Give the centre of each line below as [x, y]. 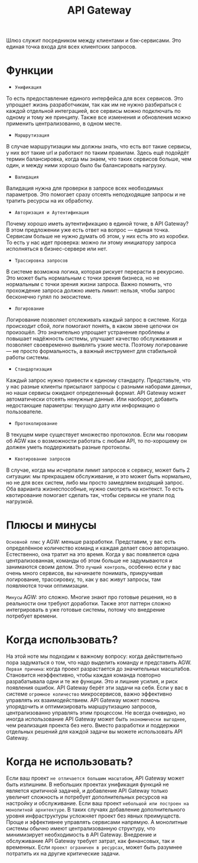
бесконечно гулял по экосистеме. [49, 297]
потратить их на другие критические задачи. [63, 853]
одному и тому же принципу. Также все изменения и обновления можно [98, 117]
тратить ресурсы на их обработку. [50, 201]
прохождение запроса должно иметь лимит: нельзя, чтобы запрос [91, 291]
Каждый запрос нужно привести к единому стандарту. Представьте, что [98, 380]
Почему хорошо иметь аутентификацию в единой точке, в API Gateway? [98, 224]
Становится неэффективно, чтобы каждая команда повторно [83, 675]
